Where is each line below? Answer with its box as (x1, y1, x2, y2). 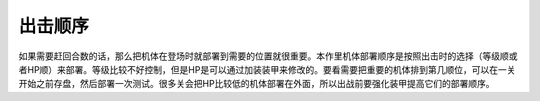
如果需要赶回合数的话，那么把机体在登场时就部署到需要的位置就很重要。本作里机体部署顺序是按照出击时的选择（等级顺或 (18, 50, 518, 62)
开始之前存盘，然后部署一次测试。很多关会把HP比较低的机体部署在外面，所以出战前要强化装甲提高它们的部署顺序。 (18, 78, 495, 90)
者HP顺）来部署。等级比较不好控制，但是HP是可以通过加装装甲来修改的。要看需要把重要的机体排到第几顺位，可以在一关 (18, 63, 516, 75)
